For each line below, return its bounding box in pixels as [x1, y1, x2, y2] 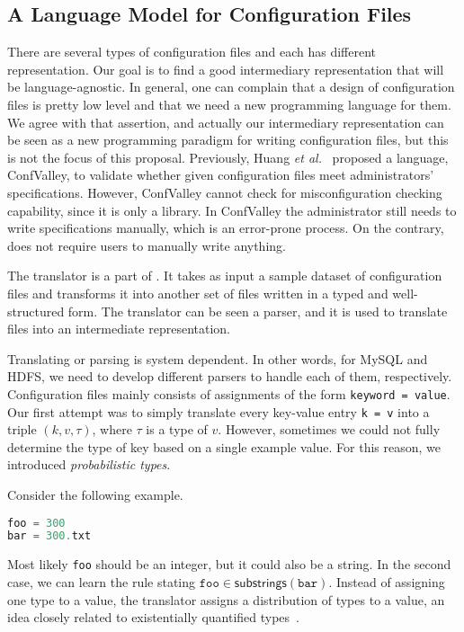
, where [92, 420, 132, 439]
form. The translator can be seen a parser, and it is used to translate [67, 301, 448, 320]
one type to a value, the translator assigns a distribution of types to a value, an [7, 590, 445, 609]
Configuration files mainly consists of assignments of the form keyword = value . [7, 384, 451, 403]
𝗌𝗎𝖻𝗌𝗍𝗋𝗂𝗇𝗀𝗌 [234, 576, 287, 590]
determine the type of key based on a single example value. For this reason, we [7, 437, 442, 456]
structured [7, 301, 65, 320]
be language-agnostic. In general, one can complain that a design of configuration [7, 77, 455, 96]
